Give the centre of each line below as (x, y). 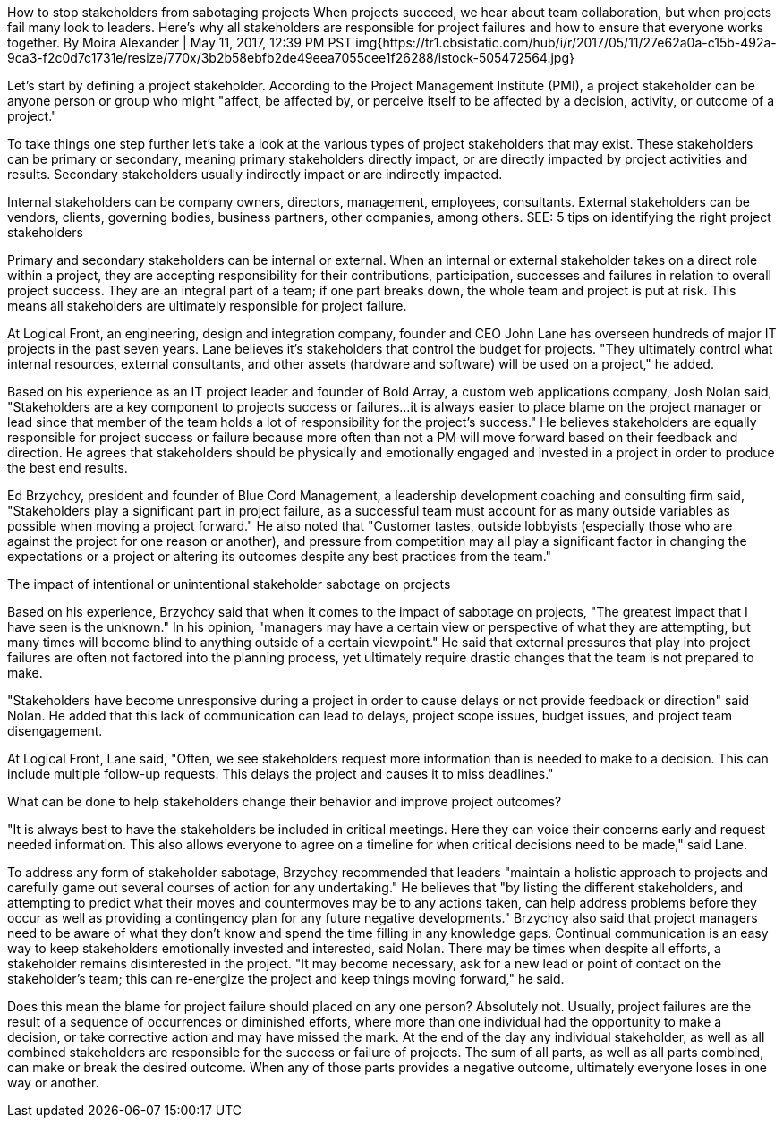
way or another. (53, 1082)
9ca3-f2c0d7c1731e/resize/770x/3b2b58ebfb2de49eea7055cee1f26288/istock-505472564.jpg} (291, 58)
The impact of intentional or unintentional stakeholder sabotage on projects (229, 584)
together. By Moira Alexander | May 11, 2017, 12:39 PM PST (180, 43)
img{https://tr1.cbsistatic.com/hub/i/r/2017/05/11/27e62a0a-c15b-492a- (566, 43)
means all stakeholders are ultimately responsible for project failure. (207, 306)
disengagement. (55, 731)
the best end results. (68, 468)
